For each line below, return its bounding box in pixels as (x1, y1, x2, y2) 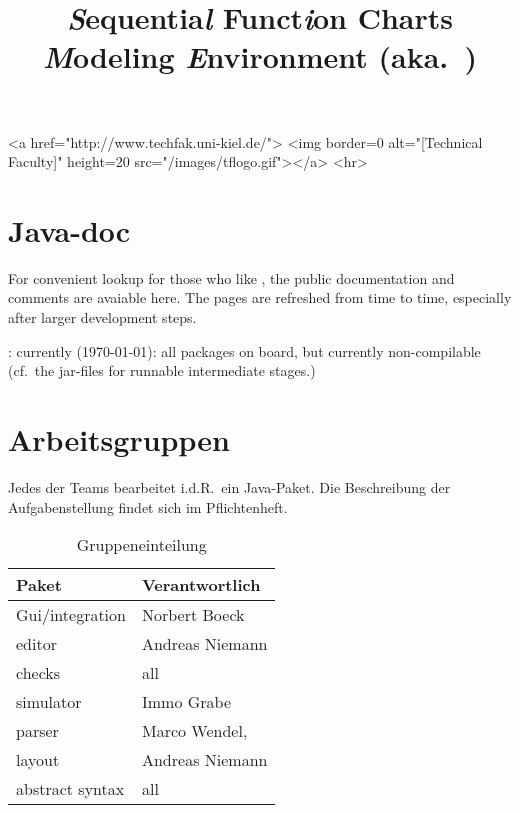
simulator (16, 690, 82, 714)
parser (16, 719, 59, 743)
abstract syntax (16, 777, 125, 801)
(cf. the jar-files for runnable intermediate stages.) (8, 360, 316, 381)
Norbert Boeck (141, 603, 245, 627)
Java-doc (8, 209, 131, 250)
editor (16, 632, 57, 656)
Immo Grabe (141, 690, 232, 714)
